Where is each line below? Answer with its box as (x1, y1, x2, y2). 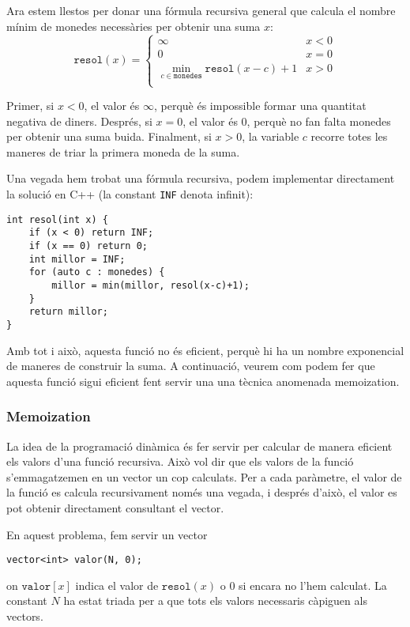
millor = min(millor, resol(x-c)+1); (51, 279, 250, 291)
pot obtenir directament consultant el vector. (6, 499, 224, 516)
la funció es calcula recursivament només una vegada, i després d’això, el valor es (6, 484, 397, 500)
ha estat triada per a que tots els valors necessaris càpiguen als (63, 592, 367, 609)
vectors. (6, 607, 43, 624)
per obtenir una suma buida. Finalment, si (6, 128, 212, 145)
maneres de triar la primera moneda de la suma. (6, 143, 240, 160)
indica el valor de (75, 576, 159, 593)
